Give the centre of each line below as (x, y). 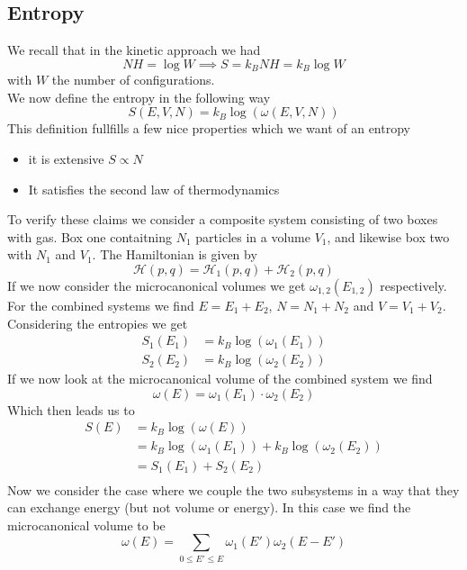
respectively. (413, 285)
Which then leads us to (71, 409)
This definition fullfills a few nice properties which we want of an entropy (209, 128)
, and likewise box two (388, 236)
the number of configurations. (133, 80)
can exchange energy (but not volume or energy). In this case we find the (209, 507)
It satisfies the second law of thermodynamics (154, 189)
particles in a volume (253, 236)
